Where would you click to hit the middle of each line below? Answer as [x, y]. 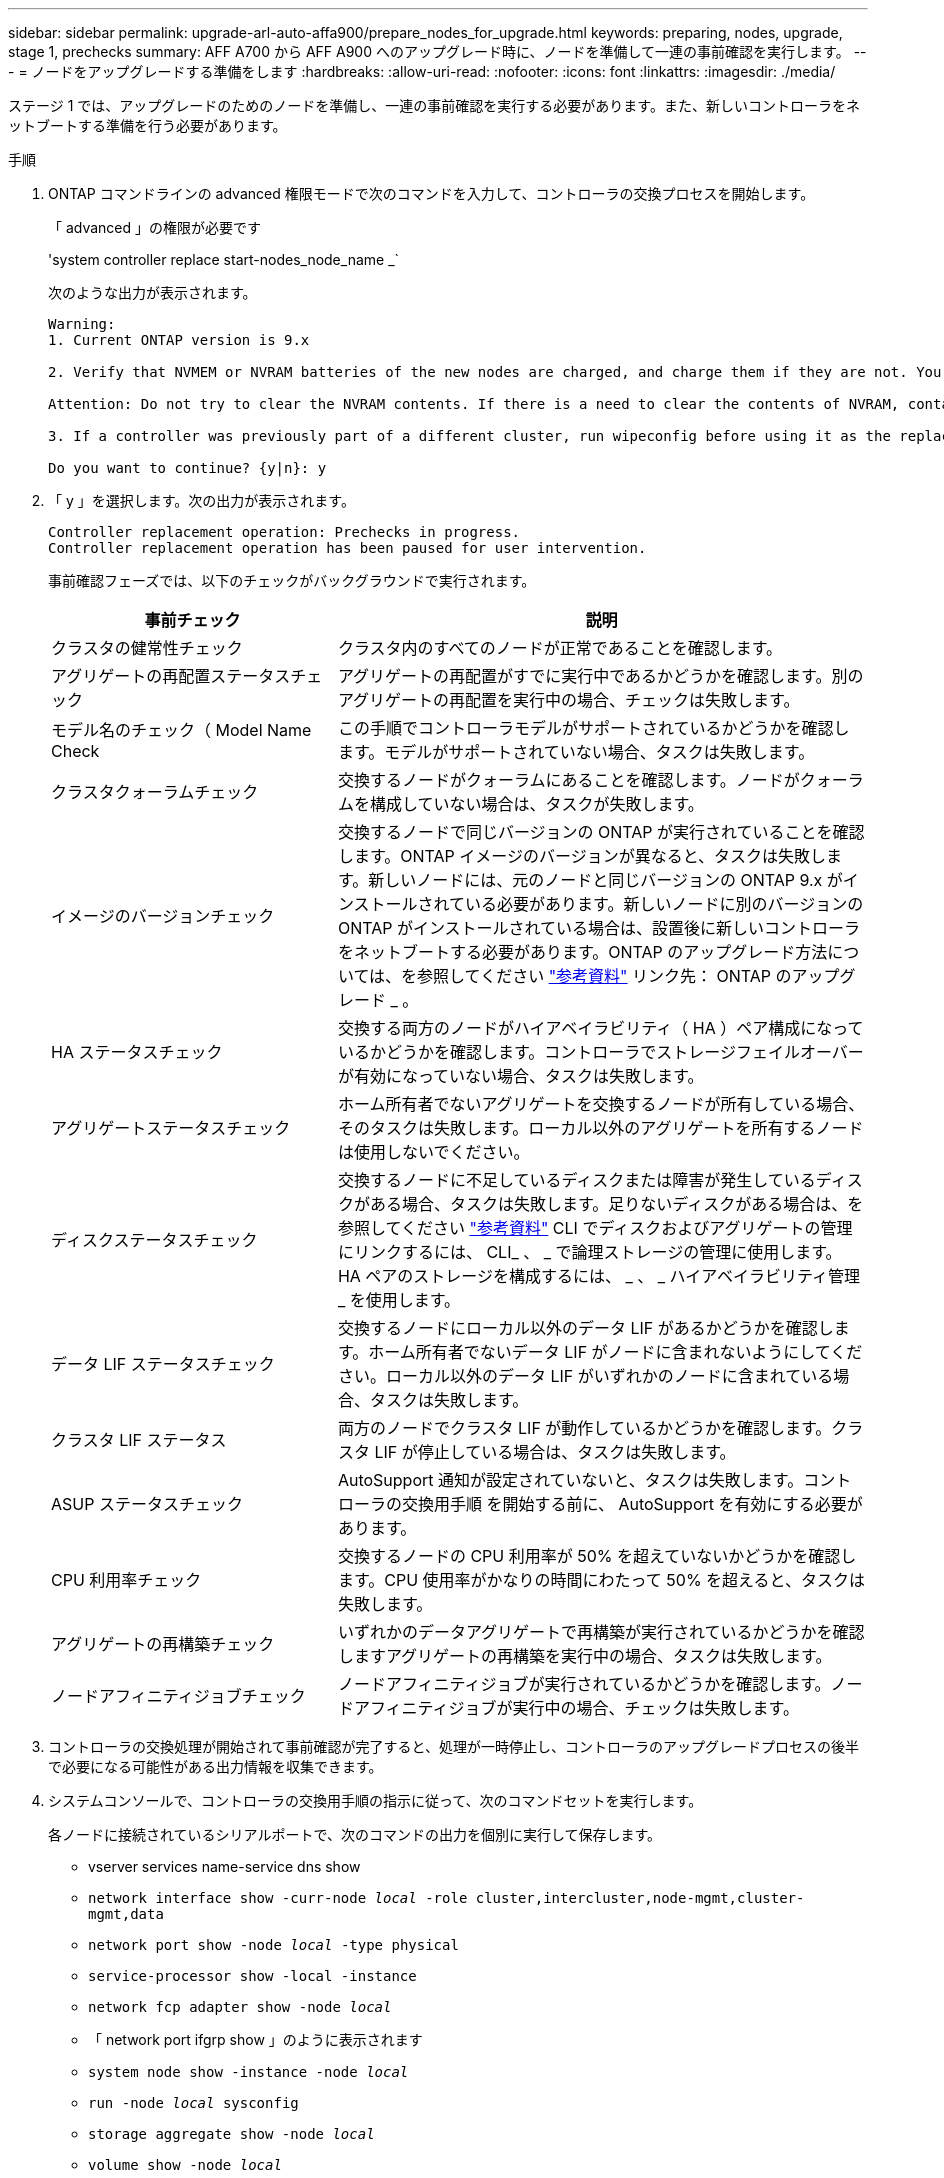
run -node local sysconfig [193, 2103]
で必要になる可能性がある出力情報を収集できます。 [215, 1766]
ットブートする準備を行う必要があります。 [147, 125]
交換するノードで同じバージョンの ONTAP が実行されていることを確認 [601, 832]
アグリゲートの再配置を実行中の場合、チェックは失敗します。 [568, 700]
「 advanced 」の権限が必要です [155, 227]
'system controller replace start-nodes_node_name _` [224, 259]
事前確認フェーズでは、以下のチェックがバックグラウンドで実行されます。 [292, 580]
